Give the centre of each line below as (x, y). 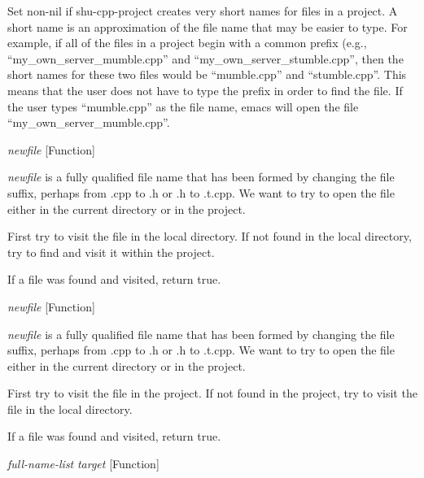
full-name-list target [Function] (83, 464)
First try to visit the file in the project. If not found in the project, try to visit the (212, 393)
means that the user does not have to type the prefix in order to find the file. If (205, 90)
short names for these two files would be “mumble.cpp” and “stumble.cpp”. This (207, 74)
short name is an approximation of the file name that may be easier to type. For (208, 26)
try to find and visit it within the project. (111, 252)
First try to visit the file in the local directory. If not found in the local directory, (210, 236)
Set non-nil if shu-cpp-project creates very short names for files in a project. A (203, 11)
